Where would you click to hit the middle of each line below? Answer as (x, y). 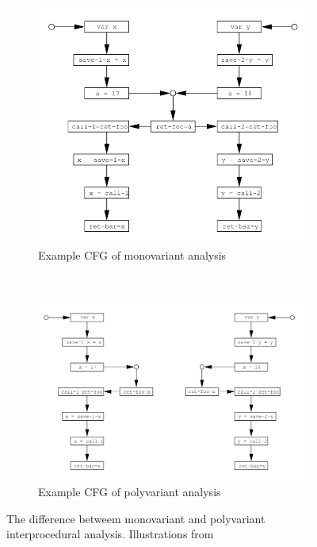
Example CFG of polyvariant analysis (130, 492)
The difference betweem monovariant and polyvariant (136, 518)
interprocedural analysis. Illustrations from (110, 534)
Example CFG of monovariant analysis (132, 254)
